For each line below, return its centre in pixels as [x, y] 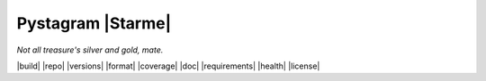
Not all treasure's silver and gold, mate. [90, 50]
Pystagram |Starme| [94, 23]
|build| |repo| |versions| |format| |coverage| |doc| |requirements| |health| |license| [168, 66]
